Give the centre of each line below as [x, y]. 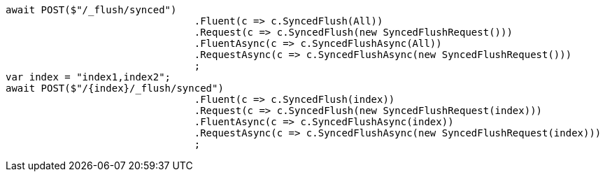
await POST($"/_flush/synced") [91, 10]
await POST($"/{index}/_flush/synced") [115, 88]
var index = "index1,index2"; [88, 77]
